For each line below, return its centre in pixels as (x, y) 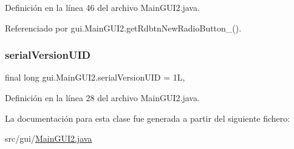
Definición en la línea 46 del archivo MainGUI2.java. (102, 7)
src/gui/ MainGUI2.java (49, 138)
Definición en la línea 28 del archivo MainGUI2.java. (102, 98)
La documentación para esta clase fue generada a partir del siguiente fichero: (148, 118)
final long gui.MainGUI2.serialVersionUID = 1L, (95, 77)
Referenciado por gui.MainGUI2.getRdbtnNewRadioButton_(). (123, 28)
